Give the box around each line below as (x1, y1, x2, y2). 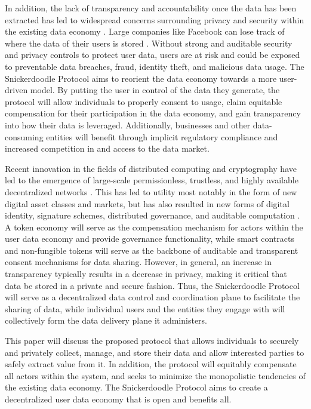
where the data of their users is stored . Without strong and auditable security (5, 36, 292, 49)
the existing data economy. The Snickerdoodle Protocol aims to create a (5, 381, 268, 393)
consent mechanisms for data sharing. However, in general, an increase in (5, 256, 272, 268)
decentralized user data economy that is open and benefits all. (5, 393, 232, 405)
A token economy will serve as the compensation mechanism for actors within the (5, 220, 303, 233)
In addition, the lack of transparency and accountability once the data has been (5, 2, 297, 14)
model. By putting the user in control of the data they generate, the (30, 84, 280, 96)
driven (5, 84, 28, 96)
